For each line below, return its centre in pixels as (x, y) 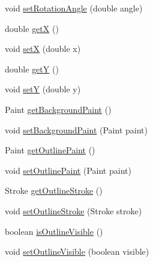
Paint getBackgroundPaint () (58, 109)
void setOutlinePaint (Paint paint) (68, 170)
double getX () (32, 28)
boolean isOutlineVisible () (54, 231)
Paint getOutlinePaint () (50, 150)
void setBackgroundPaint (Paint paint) (76, 129)
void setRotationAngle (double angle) (74, 8)
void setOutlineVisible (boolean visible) (77, 251)
